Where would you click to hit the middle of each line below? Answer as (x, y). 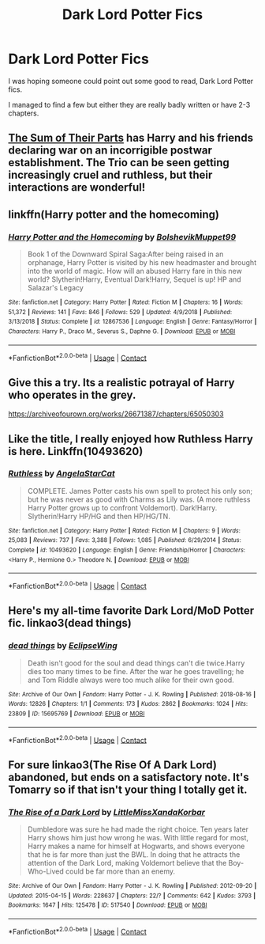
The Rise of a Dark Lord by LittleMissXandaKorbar (107, 812)
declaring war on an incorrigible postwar (110, 151)
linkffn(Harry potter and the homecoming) (114, 214)
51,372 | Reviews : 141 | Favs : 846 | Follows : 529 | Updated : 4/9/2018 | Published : (120, 312)
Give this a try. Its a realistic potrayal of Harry (121, 383)
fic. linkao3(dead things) (70, 623)
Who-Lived (46, 871)
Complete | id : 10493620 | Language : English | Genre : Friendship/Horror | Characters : (127, 550)
